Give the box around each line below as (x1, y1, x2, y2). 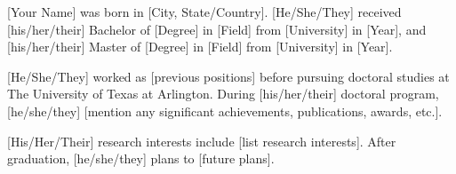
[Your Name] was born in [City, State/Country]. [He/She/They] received (7, 3, 402, 20)
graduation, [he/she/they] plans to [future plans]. (7, 149, 275, 168)
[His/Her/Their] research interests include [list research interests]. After (7, 131, 396, 150)
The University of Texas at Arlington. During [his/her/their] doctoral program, (7, 84, 439, 103)
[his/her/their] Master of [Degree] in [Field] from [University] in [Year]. (7, 37, 393, 56)
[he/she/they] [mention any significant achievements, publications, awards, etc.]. (7, 101, 443, 120)
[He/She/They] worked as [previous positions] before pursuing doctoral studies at (7, 67, 450, 85)
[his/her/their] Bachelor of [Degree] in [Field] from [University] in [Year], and (7, 20, 427, 38)
